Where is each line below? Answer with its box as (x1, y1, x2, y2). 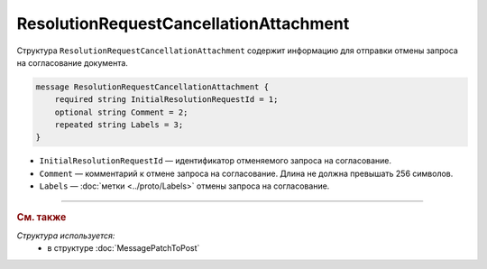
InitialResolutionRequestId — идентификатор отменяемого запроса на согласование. (39, 155, 392, 166)
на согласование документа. (16, 57, 128, 68)
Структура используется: (16, 230, 115, 241)
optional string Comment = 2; (54, 107, 188, 117)
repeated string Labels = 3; (54, 120, 184, 130)
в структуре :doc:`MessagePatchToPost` (47, 243, 200, 254)
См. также (16, 210, 67, 223)
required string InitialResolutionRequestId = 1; (54, 95, 279, 105)
